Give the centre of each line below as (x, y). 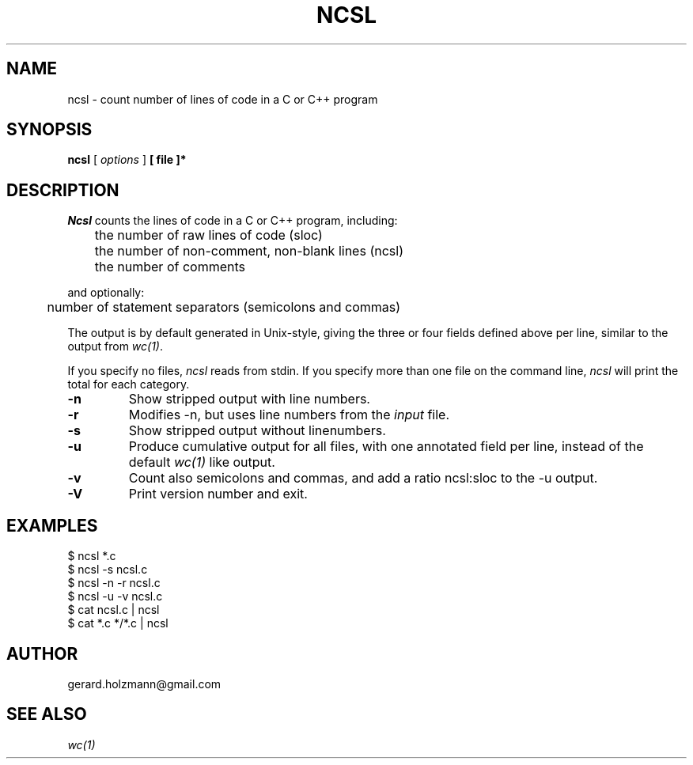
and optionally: (106, 293)
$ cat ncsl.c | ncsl (114, 610)
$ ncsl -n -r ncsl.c (114, 583)
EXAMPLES (52, 525)
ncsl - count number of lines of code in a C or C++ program (223, 99)
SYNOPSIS (49, 130)
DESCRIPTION (63, 190)
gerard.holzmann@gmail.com (144, 684)
